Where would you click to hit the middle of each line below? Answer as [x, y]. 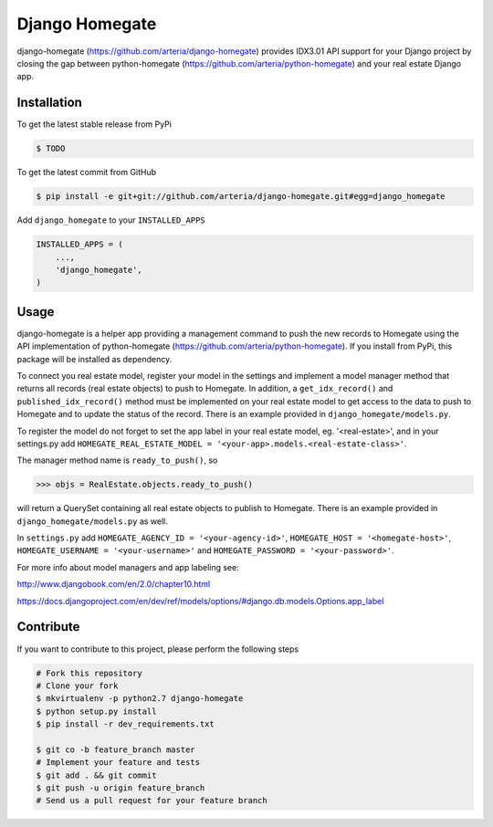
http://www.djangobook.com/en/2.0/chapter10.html [114, 584]
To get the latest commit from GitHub [87, 173]
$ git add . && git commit [96, 775]
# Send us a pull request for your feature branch [152, 801]
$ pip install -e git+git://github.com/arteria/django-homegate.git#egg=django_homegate [241, 197]
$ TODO [51, 149]
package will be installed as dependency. [94, 359]
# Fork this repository [89, 673]
